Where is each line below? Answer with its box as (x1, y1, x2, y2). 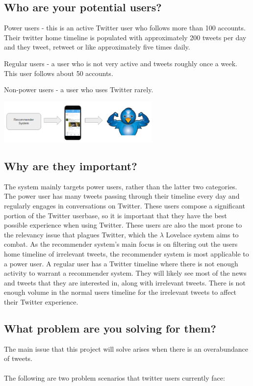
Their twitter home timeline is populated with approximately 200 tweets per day (4, 32, 247, 42)
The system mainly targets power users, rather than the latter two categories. (4, 181, 237, 191)
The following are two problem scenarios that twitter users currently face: (4, 372, 225, 383)
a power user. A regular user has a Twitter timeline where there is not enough (4, 258, 238, 268)
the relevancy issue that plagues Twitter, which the (4, 229, 157, 239)
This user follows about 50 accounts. (4, 68, 113, 78)
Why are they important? (4, 158, 137, 173)
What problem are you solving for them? (4, 320, 216, 335)
